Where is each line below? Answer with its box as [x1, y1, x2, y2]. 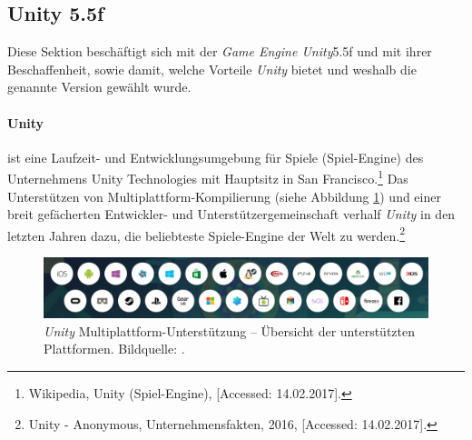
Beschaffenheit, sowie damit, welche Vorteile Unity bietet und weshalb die [7, 59, 417, 78]
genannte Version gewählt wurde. [7, 77, 192, 96]
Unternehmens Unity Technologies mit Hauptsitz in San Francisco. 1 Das [7, 166, 408, 188]
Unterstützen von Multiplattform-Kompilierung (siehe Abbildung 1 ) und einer [7, 186, 441, 205]
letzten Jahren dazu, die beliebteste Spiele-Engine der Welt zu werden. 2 [7, 223, 406, 245]
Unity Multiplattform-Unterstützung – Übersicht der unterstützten [44, 321, 415, 340]
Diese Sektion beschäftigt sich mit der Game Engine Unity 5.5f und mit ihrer [7, 42, 432, 61]
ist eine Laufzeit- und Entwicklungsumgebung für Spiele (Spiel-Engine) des [7, 147, 424, 166]
